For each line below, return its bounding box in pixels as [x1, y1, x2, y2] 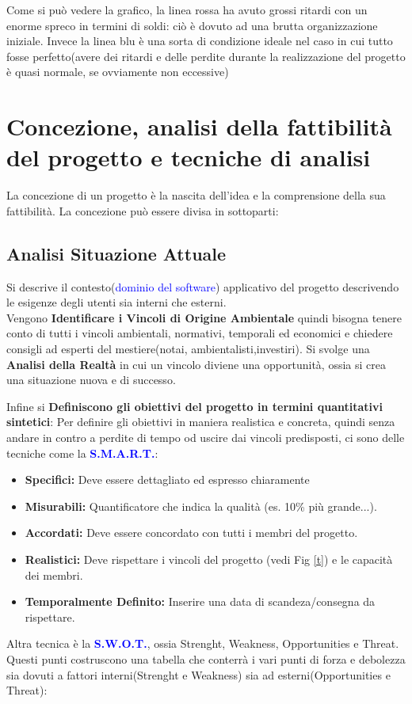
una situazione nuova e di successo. [6, 371, 176, 388]
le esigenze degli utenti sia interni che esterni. [6, 294, 227, 310]
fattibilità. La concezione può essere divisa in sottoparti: [6, 202, 279, 219]
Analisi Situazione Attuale [6, 241, 227, 265]
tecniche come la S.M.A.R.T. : [6, 444, 158, 461]
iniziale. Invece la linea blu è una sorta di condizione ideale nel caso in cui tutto [6, 32, 393, 49]
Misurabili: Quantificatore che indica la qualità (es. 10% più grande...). [25, 497, 377, 514]
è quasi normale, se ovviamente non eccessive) [6, 63, 229, 80]
